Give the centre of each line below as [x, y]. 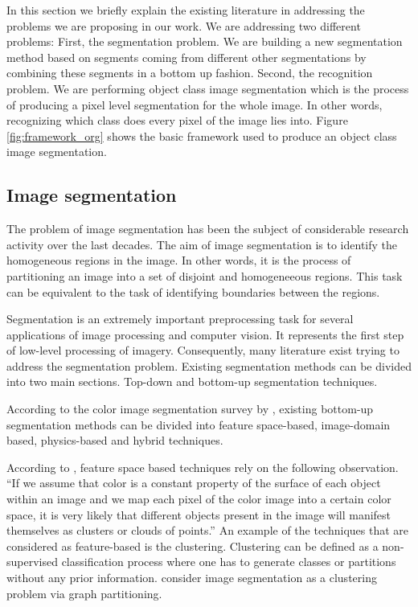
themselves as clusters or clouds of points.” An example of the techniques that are [208, 530]
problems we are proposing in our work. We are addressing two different [184, 25]
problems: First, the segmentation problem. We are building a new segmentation [205, 41]
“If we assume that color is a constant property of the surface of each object [194, 483]
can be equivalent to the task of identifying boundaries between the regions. [193, 291]
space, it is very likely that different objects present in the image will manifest [199, 514]
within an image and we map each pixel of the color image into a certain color [199, 499]
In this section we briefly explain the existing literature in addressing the [186, 10]
